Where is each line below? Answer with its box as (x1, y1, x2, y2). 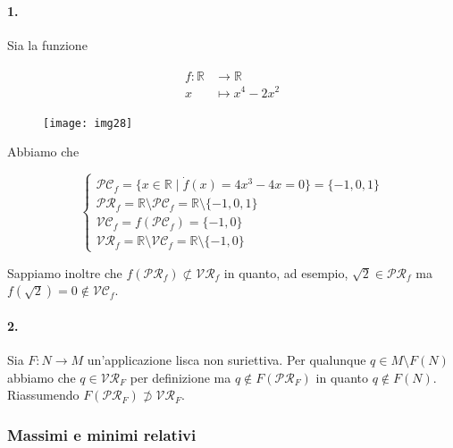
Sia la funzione (7, 35, 88, 54)
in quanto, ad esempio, (223, 263, 348, 282)
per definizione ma (130, 368, 231, 386)
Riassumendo (7, 385, 80, 404)
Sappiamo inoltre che (7, 263, 122, 282)
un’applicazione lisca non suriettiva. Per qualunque (87, 351, 366, 369)
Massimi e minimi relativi (7, 423, 197, 445)
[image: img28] (43, 116, 133, 130)
